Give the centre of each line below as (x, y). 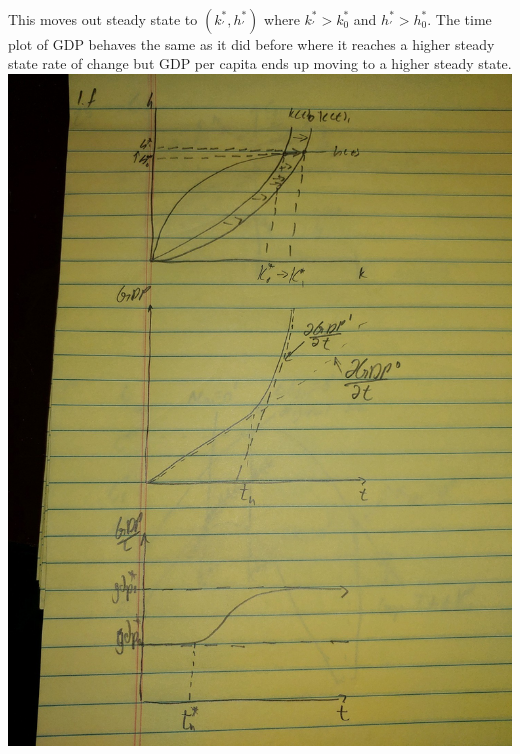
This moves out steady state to (103, 18)
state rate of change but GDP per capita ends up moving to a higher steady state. (260, 63)
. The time (459, 18)
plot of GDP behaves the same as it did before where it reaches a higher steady (251, 43)
